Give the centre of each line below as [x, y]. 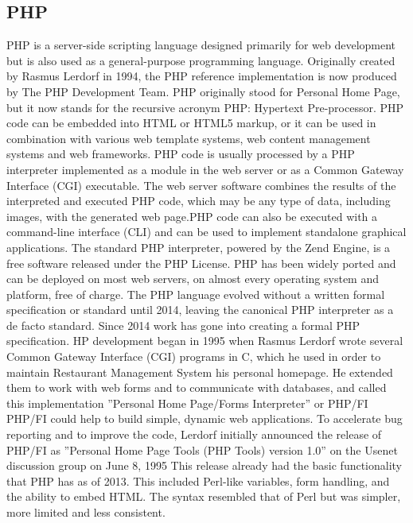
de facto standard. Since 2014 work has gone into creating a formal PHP [183, 325]
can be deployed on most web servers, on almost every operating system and [193, 279]
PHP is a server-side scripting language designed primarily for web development [201, 45]
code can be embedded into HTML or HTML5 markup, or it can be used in [191, 123]
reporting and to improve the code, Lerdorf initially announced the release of [194, 434]
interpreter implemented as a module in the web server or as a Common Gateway [205, 169]
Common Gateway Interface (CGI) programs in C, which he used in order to [194, 356]
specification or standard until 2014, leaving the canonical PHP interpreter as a [200, 310]
